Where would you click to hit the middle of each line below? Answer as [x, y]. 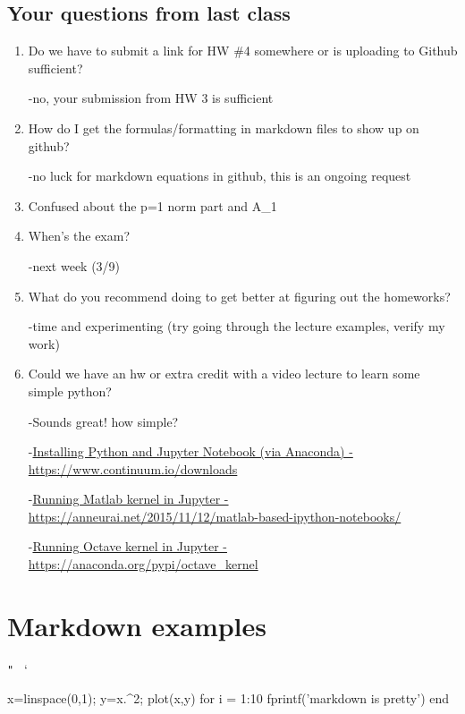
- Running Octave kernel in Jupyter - [127, 546]
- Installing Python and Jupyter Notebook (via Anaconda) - [190, 451]
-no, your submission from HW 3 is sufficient [151, 98]
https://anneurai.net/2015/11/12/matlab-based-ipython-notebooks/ [215, 516]
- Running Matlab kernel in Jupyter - [128, 499]
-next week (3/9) [74, 265]
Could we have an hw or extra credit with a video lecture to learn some [224, 374]
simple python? [70, 391]
